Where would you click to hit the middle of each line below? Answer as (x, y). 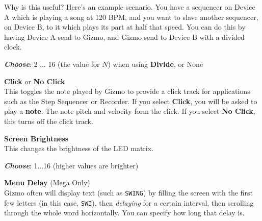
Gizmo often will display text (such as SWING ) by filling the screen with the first (128, 192)
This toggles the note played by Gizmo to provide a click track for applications (127, 91)
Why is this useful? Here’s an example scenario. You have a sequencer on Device (130, 7)
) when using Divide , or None (155, 64)
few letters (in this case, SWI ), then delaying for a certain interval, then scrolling (129, 202)
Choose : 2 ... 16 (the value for (52, 64)
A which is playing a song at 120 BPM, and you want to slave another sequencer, (131, 17)
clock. (13, 47)
